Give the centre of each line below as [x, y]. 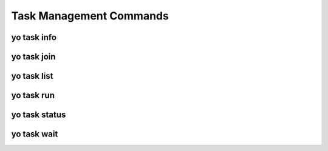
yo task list [32, 76]
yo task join [33, 57]
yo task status [39, 115]
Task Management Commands [90, 16]
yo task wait [35, 134]
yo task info [34, 37]
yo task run [33, 96]
